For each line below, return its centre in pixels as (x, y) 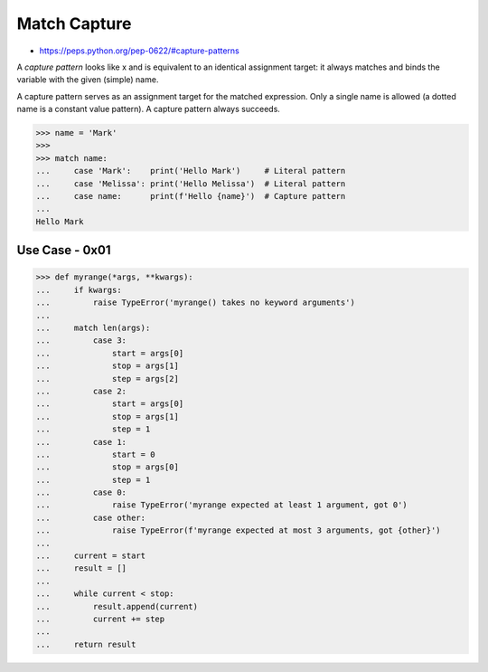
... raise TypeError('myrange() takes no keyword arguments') (196, 303)
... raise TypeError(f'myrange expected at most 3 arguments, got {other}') (239, 530)
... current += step (100, 619)
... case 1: (81, 442)
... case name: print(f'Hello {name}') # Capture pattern (191, 196)
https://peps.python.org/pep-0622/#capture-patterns (139, 51)
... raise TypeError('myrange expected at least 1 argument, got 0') (222, 505)
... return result (86, 644)
